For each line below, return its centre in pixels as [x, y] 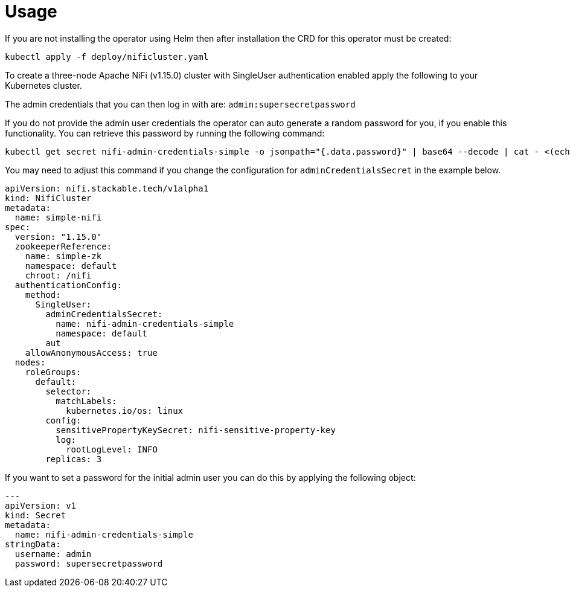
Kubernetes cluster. [43, 85]
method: [43, 294]
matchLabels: [86, 401]
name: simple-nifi [58, 217]
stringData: [33, 544]
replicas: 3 [74, 459]
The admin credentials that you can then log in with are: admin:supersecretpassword [180, 104]
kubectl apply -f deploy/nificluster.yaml [107, 56]
